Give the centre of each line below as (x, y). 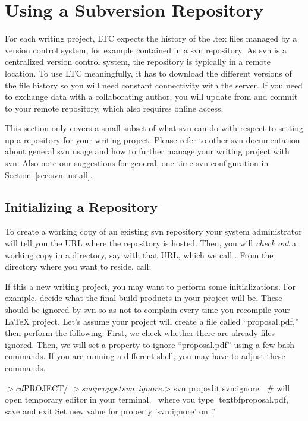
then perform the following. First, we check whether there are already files (140, 333)
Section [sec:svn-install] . (49, 174)
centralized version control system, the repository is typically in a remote (138, 61)
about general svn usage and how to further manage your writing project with (147, 151)
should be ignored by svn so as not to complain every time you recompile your (147, 310)
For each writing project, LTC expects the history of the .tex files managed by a (151, 38)
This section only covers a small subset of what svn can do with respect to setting (154, 128)
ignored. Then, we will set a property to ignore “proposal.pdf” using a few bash (150, 344)
